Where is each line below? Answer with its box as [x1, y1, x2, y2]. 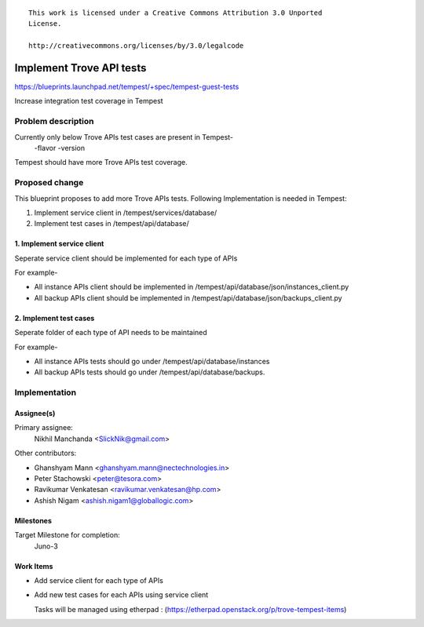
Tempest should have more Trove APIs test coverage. [14, 158, 188, 167]
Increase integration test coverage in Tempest [14, 97, 164, 106]
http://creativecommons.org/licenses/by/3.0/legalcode [28, 42, 244, 50]
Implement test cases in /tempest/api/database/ [34, 219, 189, 228]
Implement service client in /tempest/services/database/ [34, 208, 217, 217]
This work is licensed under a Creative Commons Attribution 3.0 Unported [28, 9, 323, 17]
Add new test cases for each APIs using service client [34, 590, 209, 600]
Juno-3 [34, 541, 58, 551]
